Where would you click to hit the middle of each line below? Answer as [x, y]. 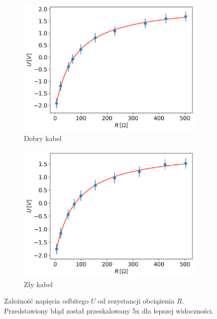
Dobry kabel [43, 138]
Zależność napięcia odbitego [47, 301]
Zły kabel [38, 284]
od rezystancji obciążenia [136, 301]
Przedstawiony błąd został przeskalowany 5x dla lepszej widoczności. [109, 310]
